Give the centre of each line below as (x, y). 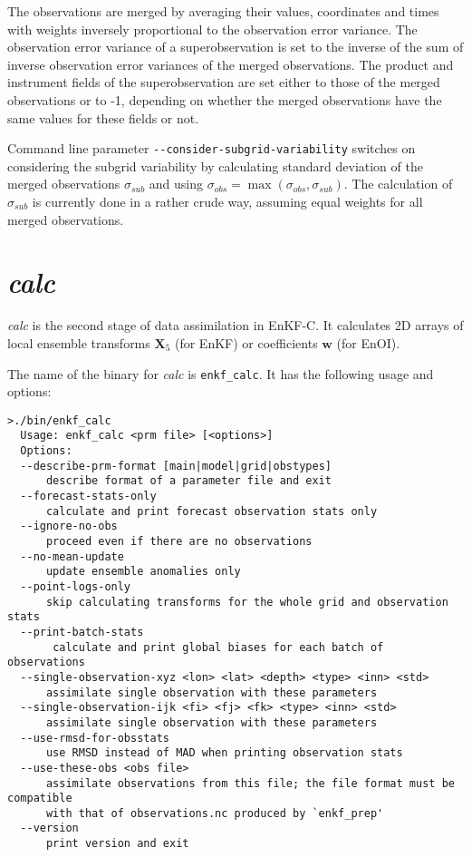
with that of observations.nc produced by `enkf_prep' (215, 813)
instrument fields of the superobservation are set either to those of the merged (224, 82)
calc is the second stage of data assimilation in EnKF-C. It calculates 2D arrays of (236, 325)
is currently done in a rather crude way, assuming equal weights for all (227, 201)
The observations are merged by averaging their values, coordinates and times (223, 11)
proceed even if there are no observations (179, 541)
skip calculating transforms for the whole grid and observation (247, 602)
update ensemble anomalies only (143, 572)
